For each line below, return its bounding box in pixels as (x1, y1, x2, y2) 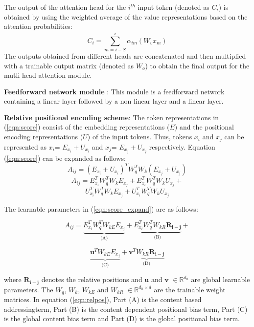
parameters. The (4, 284, 53, 294)
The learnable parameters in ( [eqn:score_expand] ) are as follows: (4, 203, 198, 214)
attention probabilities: (4, 21, 72, 31)
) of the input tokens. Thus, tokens (87, 131, 192, 142)
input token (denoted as (138, 2, 209, 12)
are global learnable (191, 274, 250, 284)
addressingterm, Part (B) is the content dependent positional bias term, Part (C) (4, 304, 248, 314)
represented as (4, 141, 46, 152)
